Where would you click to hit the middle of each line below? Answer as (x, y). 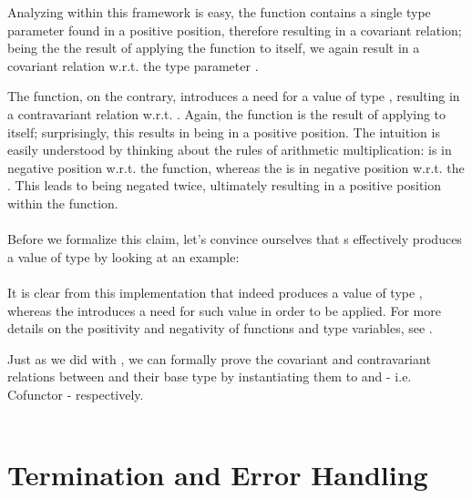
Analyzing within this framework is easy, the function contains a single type (219, 12)
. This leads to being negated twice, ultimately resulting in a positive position (225, 185)
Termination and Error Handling (218, 475)
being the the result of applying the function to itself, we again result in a (214, 48)
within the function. (63, 203)
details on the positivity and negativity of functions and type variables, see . (220, 328)
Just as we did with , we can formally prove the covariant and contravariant (219, 358)
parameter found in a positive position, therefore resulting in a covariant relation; (235, 30)
